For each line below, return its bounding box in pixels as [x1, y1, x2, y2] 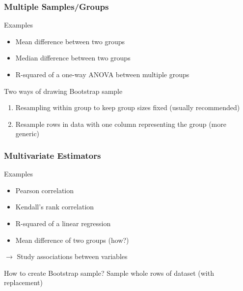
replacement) [4, 277, 43, 288]
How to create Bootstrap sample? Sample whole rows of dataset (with [4, 267, 214, 278]
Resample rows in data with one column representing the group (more [15, 118, 226, 129]
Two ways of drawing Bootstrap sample [4, 86, 123, 96]
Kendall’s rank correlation [15, 202, 94, 212]
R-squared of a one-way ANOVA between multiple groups [15, 69, 189, 79]
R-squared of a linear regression [15, 218, 111, 228]
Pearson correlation [15, 185, 74, 195]
